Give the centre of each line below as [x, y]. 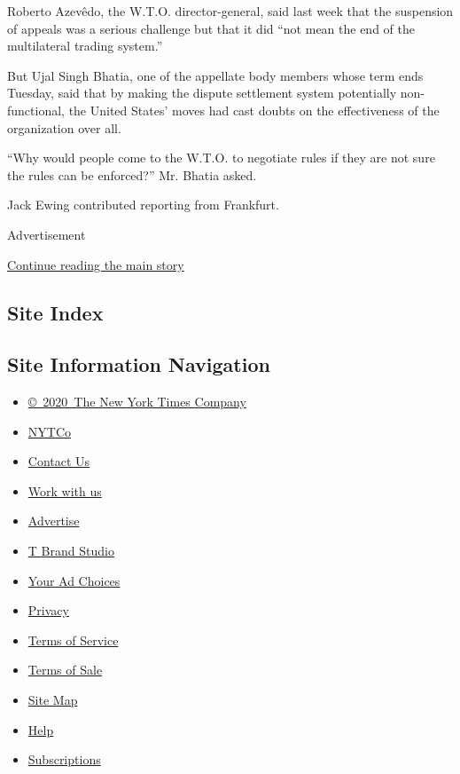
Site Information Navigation [139, 364]
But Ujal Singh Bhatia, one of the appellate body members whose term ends [215, 75]
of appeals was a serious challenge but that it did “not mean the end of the [211, 28]
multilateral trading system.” [85, 46]
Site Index [55, 312]
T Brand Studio [71, 551]
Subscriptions [64, 759]
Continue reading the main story [96, 264]
